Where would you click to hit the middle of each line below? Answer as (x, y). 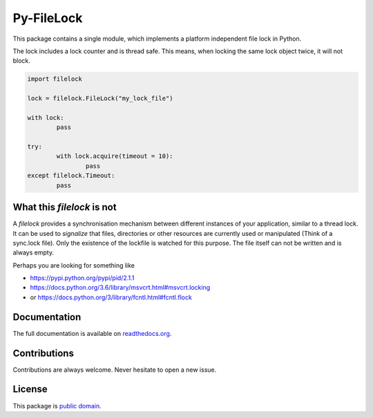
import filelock (55, 79)
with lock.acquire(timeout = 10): (115, 156)
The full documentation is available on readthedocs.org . (92, 333)
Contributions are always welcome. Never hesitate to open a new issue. (115, 370)
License (30, 389)
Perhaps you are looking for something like (74, 265)
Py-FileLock (48, 18)
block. (22, 61)
